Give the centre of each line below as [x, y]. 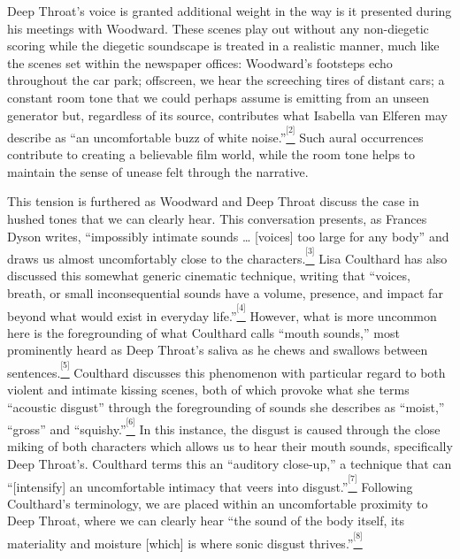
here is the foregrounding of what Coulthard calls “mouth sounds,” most [203, 332]
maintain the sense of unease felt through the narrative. [158, 171]
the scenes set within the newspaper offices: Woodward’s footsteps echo [200, 62]
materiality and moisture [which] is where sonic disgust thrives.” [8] [185, 540]
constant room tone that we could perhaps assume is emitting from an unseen [218, 97]
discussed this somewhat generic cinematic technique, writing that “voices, [209, 276]
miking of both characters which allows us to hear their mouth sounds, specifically [230, 446]
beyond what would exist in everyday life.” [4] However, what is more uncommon [222, 313]
